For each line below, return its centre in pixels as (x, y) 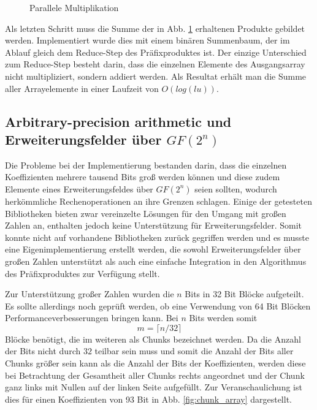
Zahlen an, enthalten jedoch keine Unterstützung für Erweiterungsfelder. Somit (153, 225)
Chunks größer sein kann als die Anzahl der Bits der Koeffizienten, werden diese (155, 363)
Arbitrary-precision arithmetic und (118, 121)
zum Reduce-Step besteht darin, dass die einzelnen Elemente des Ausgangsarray (155, 64)
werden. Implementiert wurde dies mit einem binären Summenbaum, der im (147, 40)
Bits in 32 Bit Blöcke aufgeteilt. (244, 294)
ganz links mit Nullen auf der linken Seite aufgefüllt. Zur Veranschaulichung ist (154, 387)
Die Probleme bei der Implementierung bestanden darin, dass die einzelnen (146, 165)
